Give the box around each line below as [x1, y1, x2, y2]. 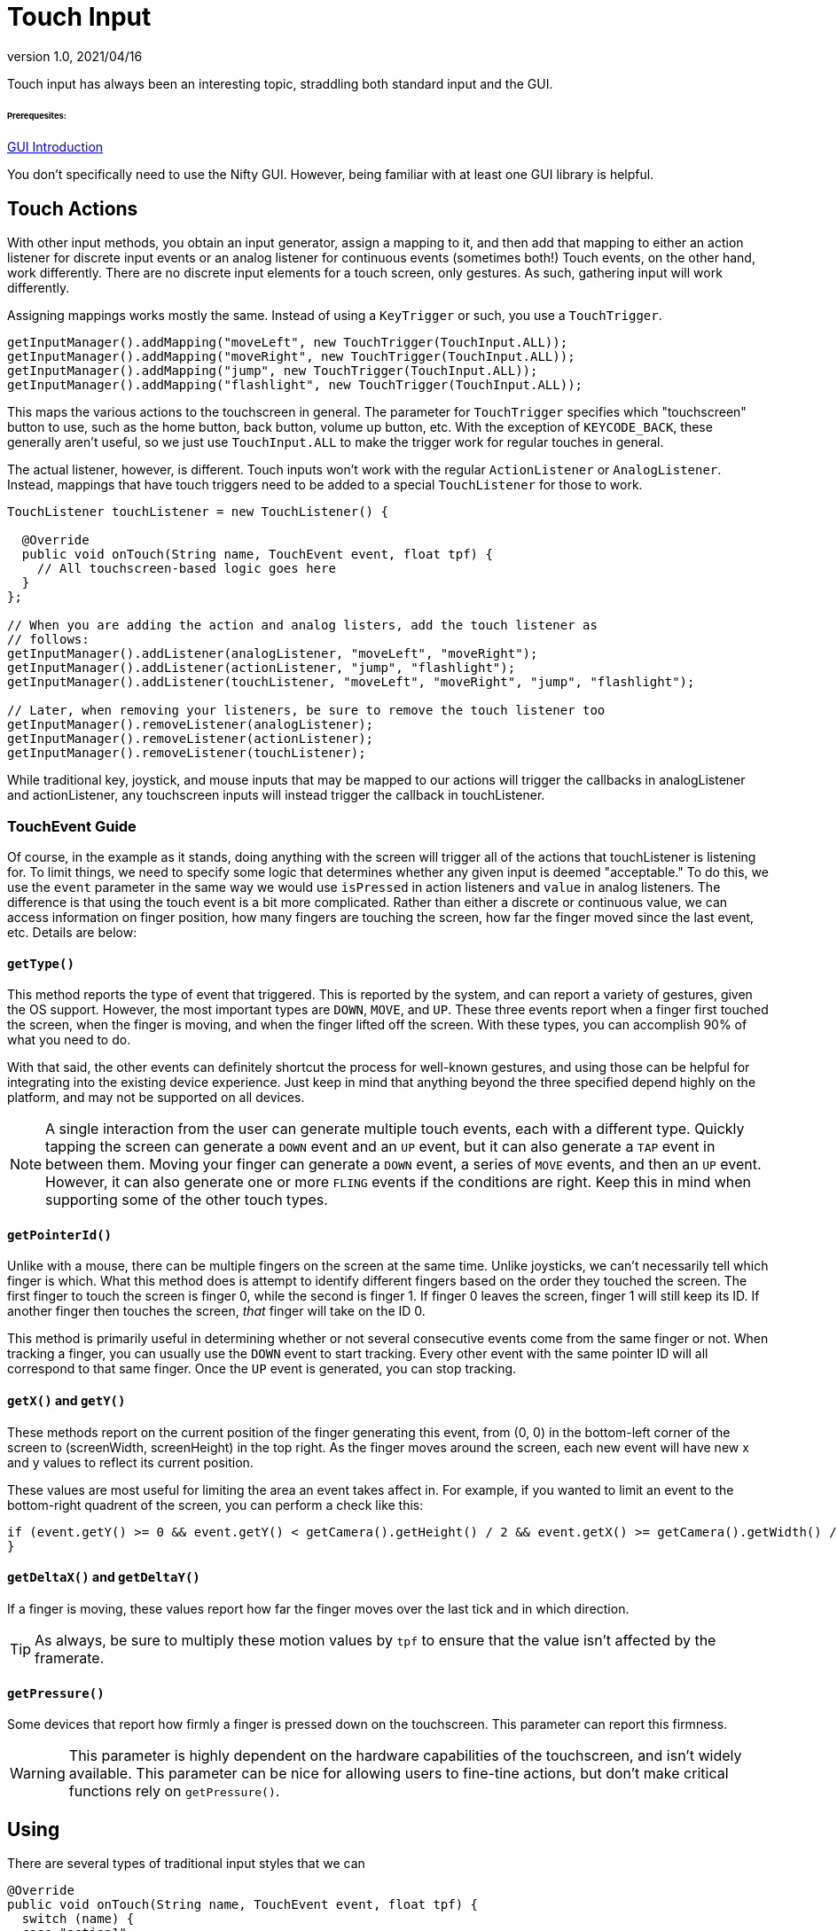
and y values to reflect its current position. [7, 1454, 254, 1470]
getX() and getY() [7, 1393, 126, 1409]
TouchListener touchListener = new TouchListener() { [7, 504, 388, 520]
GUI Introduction [7, 139, 104, 155]
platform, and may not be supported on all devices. [7, 1090, 305, 1106]
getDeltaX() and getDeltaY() [7, 1569, 200, 1585]
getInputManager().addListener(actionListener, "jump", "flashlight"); [7, 661, 516, 676]
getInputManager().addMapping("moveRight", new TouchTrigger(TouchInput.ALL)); [7, 349, 575, 364]
